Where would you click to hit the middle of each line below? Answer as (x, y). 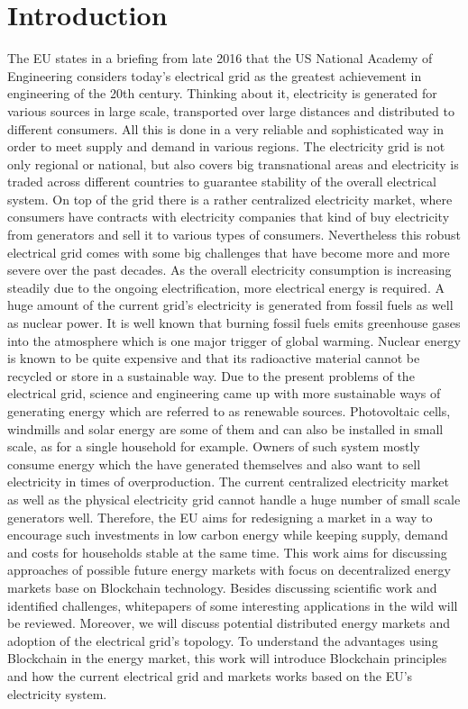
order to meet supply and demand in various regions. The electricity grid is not (226, 146)
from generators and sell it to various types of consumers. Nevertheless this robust (234, 235)
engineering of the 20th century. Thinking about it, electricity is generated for (222, 93)
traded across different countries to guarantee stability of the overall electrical (222, 182)
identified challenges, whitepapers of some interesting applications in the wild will (233, 605)
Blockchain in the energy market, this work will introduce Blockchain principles (227, 658)
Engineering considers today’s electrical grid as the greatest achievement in (215, 75)
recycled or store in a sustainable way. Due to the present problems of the (211, 375)
